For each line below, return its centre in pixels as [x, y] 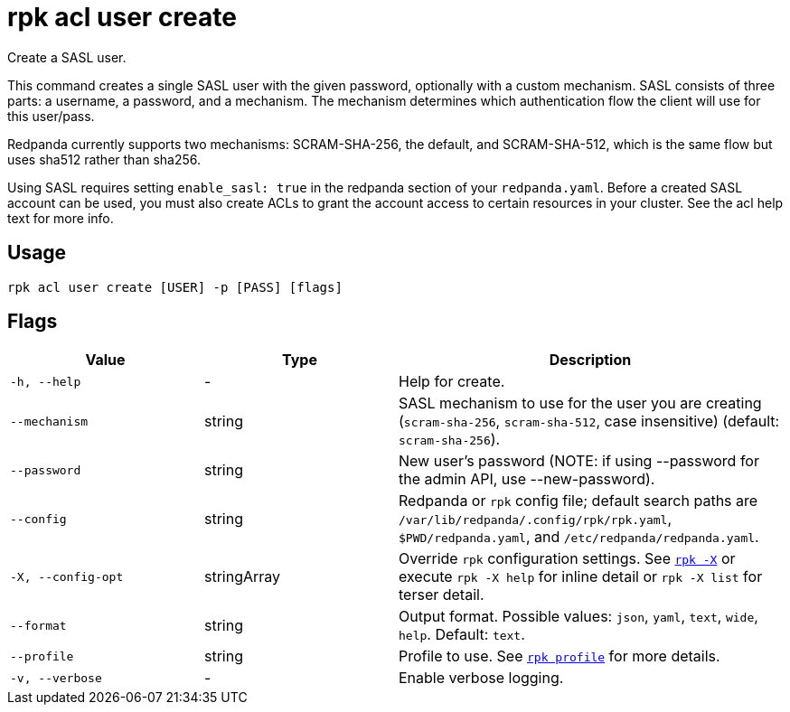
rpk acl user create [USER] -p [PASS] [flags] [175, 287]
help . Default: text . [462, 635]
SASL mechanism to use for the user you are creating [580, 403]
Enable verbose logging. [481, 678]
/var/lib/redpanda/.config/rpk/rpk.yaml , [536, 519]
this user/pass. [51, 116]
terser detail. [442, 595]
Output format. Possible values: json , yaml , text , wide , [578, 617]
